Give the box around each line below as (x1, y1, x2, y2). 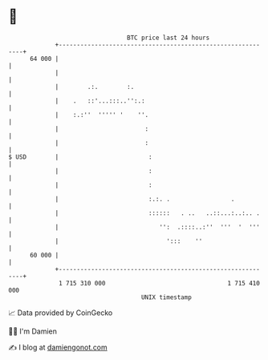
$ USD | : (8, 152, 152, 161)
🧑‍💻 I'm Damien (8, 326, 58, 336)
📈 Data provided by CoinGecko (8, 308, 113, 318)
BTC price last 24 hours (127, 34, 210, 42)
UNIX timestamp (140, 293, 193, 301)
